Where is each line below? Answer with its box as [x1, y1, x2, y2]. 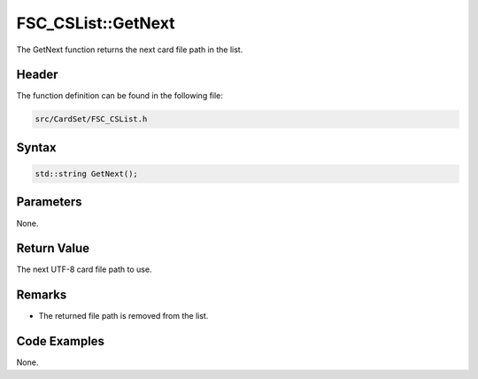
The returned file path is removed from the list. [38, 311, 209, 321]
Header [16, 67, 58, 82]
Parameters [16, 195, 82, 210]
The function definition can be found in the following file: [16, 90, 223, 101]
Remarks [16, 288, 67, 303]
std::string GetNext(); [35, 169, 139, 179]
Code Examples [16, 334, 105, 349]
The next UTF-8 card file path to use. [16, 264, 152, 275]
